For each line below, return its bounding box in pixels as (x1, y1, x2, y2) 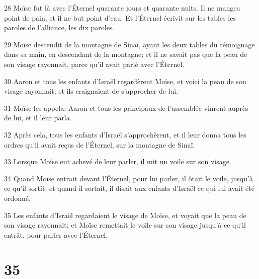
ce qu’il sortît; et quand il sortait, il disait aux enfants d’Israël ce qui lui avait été (4, 183, 254, 193)
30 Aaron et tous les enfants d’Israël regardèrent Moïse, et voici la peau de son (4, 76, 246, 86)
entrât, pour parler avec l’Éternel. (4, 229, 108, 240)
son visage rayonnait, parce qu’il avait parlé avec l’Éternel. (4, 58, 185, 69)
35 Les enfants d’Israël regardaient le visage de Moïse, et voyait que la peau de (4, 210, 246, 220)
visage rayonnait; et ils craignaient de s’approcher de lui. (4, 86, 179, 96)
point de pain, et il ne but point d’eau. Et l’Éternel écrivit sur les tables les (4, 12, 236, 23)
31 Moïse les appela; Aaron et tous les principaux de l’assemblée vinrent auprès (4, 102, 248, 113)
